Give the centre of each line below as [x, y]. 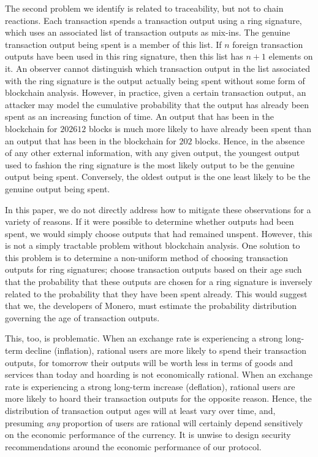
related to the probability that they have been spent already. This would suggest [156, 293]
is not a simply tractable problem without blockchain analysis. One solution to [153, 245]
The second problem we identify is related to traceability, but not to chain [144, 8]
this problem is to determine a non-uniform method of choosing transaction [147, 257]
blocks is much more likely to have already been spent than [200, 128]
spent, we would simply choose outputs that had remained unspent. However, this [159, 233]
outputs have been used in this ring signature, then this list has [124, 56]
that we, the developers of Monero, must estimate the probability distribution [151, 306]
